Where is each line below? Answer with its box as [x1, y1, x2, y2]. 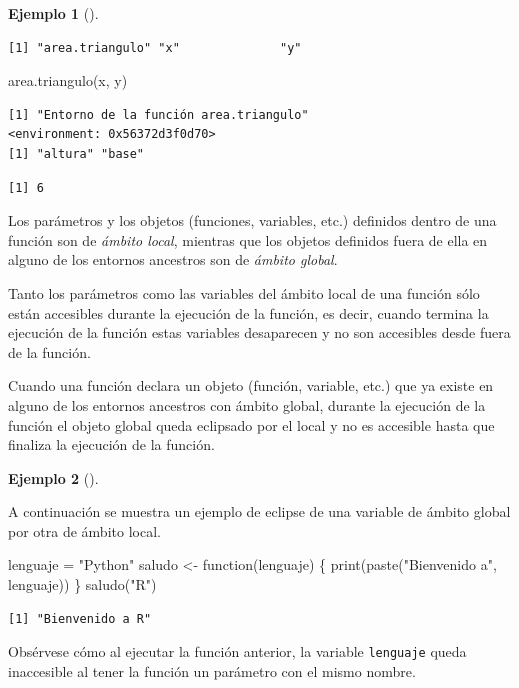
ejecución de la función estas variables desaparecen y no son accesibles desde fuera [8, 322, 511, 343]
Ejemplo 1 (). [8, 3, 99, 23]
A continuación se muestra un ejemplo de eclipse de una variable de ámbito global [8, 501, 511, 522]
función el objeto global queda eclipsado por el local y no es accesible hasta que [8, 414, 495, 435]
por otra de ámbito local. [8, 520, 161, 541]
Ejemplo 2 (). [8, 467, 99, 488]
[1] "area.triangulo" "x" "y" [8, 40, 302, 55]
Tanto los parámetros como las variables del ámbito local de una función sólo [8, 282, 480, 303]
